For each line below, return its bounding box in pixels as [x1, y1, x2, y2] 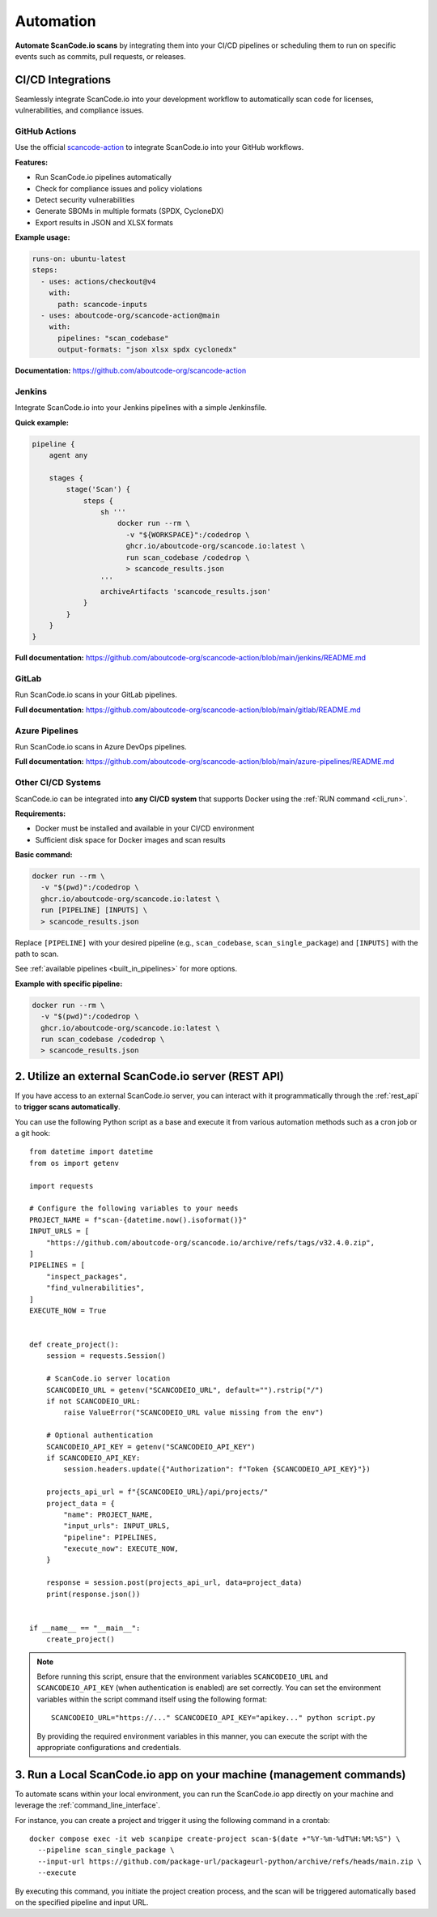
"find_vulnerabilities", [45, 1283, 145, 1292]
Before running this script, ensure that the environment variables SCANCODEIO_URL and [36, 1672, 329, 1681]
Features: [15, 157, 49, 167]
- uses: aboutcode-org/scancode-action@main [40, 311, 220, 320]
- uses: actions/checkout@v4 [40, 276, 157, 286]
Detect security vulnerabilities [35, 194, 135, 204]
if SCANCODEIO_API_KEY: [45, 1453, 141, 1462]
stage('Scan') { [66, 485, 131, 494]
